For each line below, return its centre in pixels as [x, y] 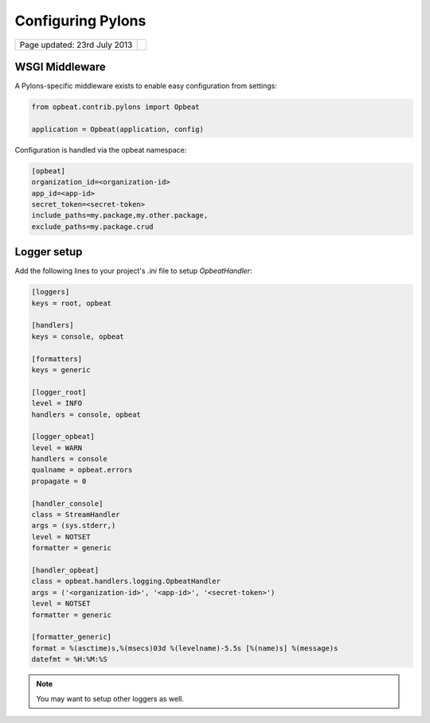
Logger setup [49, 252]
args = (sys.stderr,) [74, 526]
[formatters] [57, 359]
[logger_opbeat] [63, 437]
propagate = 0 [59, 481]
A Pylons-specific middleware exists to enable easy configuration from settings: [146, 86]
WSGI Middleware [61, 66]
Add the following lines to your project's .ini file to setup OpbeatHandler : [133, 271]
